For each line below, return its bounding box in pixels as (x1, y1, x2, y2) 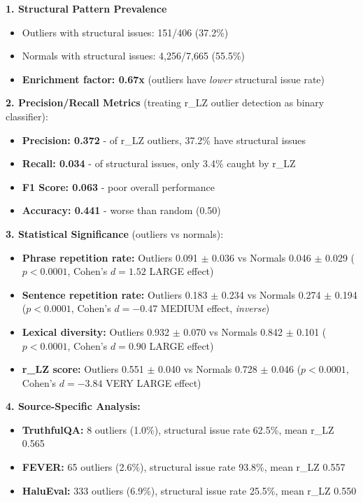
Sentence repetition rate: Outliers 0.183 (22, 287, 208, 302)
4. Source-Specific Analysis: (6, 399, 141, 413)
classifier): (6, 108, 48, 123)
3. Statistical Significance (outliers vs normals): (6, 226, 224, 241)
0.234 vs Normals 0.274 (221, 287, 321, 302)
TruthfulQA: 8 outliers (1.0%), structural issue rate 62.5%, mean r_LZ (22, 422, 334, 437)
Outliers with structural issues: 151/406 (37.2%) (22, 24, 229, 39)
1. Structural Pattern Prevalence (6, 1, 167, 15)
